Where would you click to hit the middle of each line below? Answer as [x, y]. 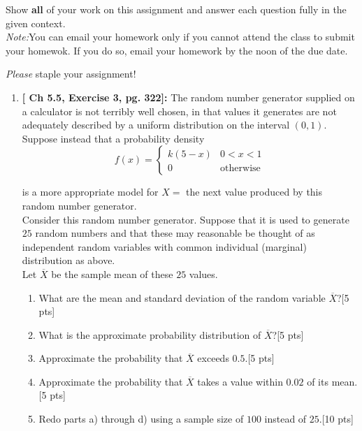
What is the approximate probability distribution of [150, 334]
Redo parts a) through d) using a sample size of [141, 419]
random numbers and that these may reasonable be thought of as [175, 233]
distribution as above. [68, 260]
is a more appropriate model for [90, 192]
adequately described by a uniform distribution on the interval [156, 125]
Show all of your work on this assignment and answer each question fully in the [176, 9]
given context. [36, 23]
